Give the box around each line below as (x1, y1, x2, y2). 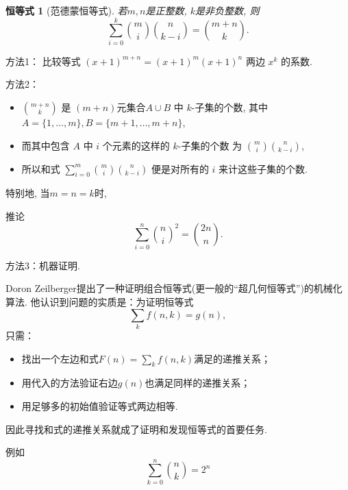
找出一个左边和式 (21, 351, 99, 365)
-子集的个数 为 (177, 138, 243, 152)
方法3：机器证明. (5, 258, 80, 272)
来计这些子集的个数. (219, 161, 308, 175)
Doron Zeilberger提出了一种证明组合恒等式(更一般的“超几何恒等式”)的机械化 (5, 281, 343, 295)
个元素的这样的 (102, 138, 170, 152)
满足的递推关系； (193, 351, 271, 365)
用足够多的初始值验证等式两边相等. (21, 398, 178, 413)
